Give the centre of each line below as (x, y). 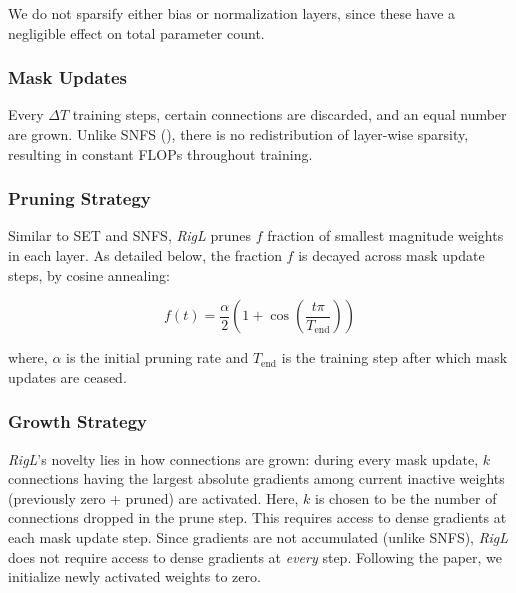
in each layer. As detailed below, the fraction (145, 255)
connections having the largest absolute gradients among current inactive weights (256, 478)
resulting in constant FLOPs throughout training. (160, 153)
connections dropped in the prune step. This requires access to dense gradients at (257, 517)
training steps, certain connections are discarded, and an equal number (289, 114)
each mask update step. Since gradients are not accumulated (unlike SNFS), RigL (258, 536)
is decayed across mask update (391, 255)
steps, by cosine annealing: (89, 274)
